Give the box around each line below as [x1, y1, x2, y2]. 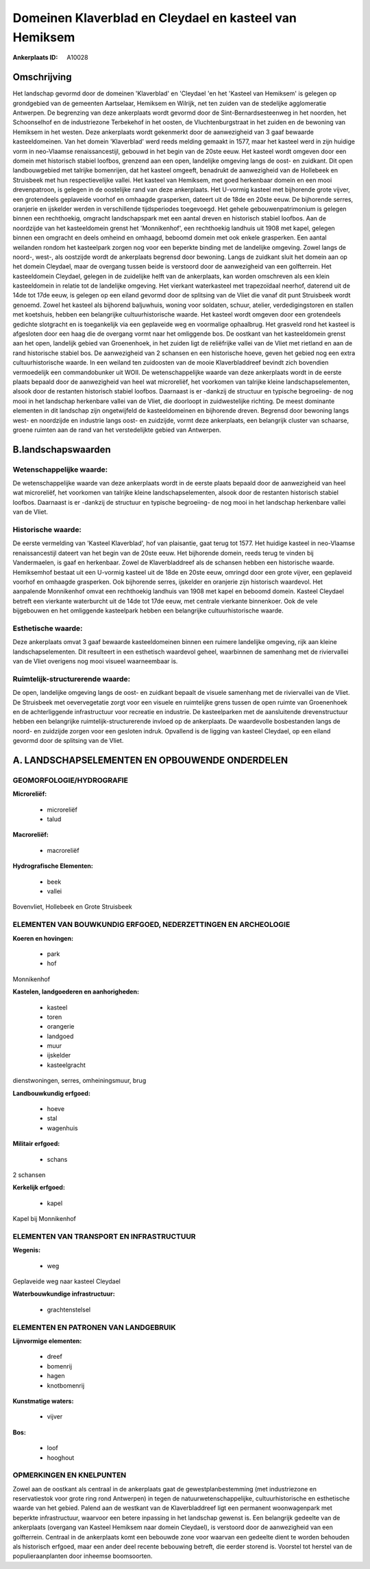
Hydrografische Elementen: [12, 862, 94, 870]
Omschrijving [12, 71, 72, 83]
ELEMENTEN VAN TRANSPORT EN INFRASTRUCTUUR [12, 1231, 196, 1241]
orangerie [47, 1022, 75, 1031]
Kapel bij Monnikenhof [12, 1215, 77, 1223]
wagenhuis [47, 1123, 78, 1132]
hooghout [47, 1453, 75, 1462]
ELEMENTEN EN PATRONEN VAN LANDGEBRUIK [12, 1322, 176, 1332]
